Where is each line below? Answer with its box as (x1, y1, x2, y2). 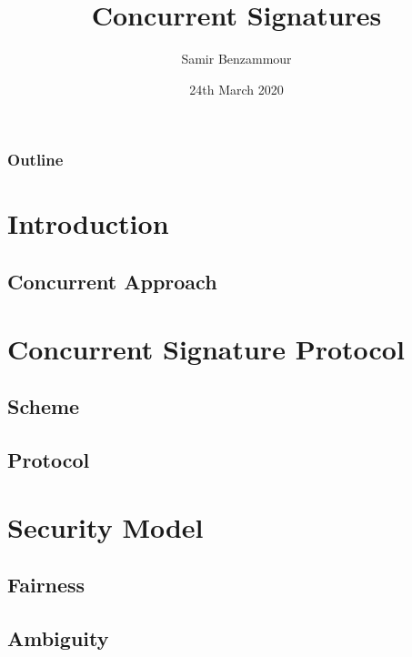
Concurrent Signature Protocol (7, 329, 405, 367)
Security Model (7, 508, 204, 545)
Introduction (7, 205, 169, 242)
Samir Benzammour (181, 49, 292, 68)
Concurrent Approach (7, 268, 217, 295)
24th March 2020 (189, 79, 284, 98)
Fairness (7, 571, 85, 599)
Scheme (7, 392, 80, 420)
